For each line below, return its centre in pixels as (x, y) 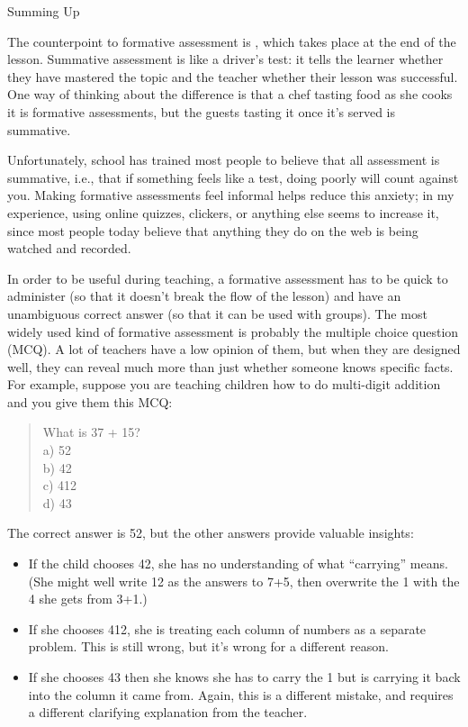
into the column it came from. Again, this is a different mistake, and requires (241, 694)
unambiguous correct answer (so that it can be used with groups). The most (217, 313)
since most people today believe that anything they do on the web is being (213, 230)
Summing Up (44, 11)
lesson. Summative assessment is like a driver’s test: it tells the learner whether (225, 59)
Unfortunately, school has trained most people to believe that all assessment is (224, 160)
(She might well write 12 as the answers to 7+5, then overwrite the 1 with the (244, 581)
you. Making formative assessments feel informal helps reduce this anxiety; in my (231, 195)
